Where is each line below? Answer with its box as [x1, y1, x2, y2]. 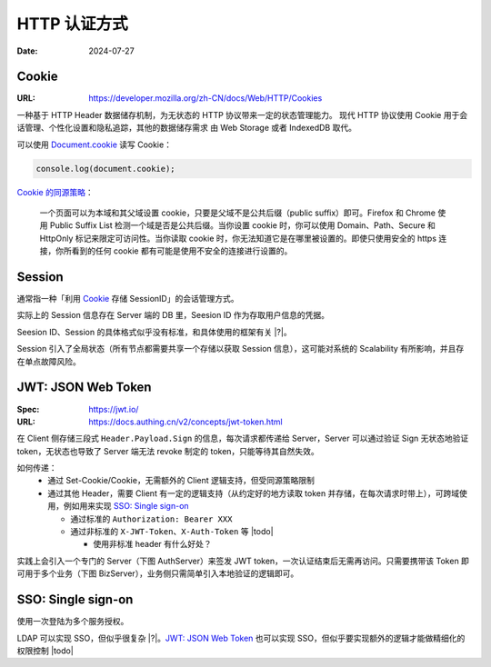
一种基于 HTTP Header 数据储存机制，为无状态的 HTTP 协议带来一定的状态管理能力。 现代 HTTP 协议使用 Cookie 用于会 [16, 109, 468, 120]
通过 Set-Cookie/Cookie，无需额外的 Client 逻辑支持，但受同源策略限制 [47, 475, 316, 486]
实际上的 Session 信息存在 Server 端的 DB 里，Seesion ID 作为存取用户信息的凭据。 [16, 310, 330, 321]
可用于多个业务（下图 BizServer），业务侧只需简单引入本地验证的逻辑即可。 [16, 568, 299, 579]
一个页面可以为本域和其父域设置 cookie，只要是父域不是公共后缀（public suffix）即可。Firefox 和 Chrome [39, 207, 436, 218]
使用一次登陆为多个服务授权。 [16, 616, 129, 627]
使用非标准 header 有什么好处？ [93, 539, 213, 550]
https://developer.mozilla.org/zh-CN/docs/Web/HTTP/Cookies [88, 93, 323, 104]
